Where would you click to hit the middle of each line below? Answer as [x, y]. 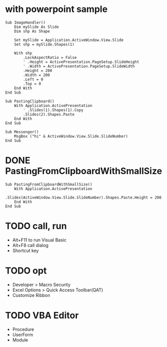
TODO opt [26, 270]
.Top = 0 [32, 83]
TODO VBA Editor [42, 315]
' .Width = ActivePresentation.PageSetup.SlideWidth [79, 66]
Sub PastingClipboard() [30, 101]
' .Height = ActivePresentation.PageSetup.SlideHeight [81, 62]
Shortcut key [25, 250]
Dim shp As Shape [32, 31]
